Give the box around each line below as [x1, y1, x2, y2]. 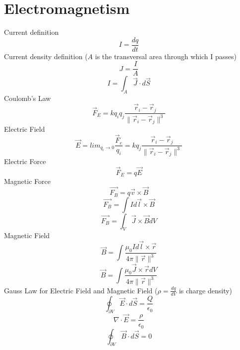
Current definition [4, 27, 59, 37]
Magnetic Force [4, 176, 51, 186]
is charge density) [179, 285, 233, 295]
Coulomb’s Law [4, 93, 51, 103]
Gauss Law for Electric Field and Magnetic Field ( [4, 285, 158, 295]
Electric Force [4, 156, 46, 166]
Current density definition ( [4, 51, 88, 61]
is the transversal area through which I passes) [95, 51, 237, 61]
